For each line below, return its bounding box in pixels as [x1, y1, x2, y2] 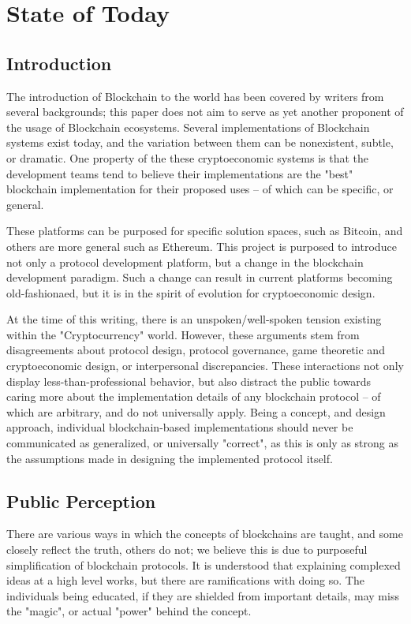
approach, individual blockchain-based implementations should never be [6, 419, 353, 435]
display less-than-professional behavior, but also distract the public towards [6, 372, 372, 389]
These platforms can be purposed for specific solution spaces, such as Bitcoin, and [6, 222, 403, 239]
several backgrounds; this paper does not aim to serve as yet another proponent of [6, 103, 404, 120]
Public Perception [6, 488, 156, 513]
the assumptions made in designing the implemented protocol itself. [6, 450, 333, 466]
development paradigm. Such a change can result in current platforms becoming [6, 269, 393, 286]
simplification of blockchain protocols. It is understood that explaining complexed [6, 556, 401, 573]
